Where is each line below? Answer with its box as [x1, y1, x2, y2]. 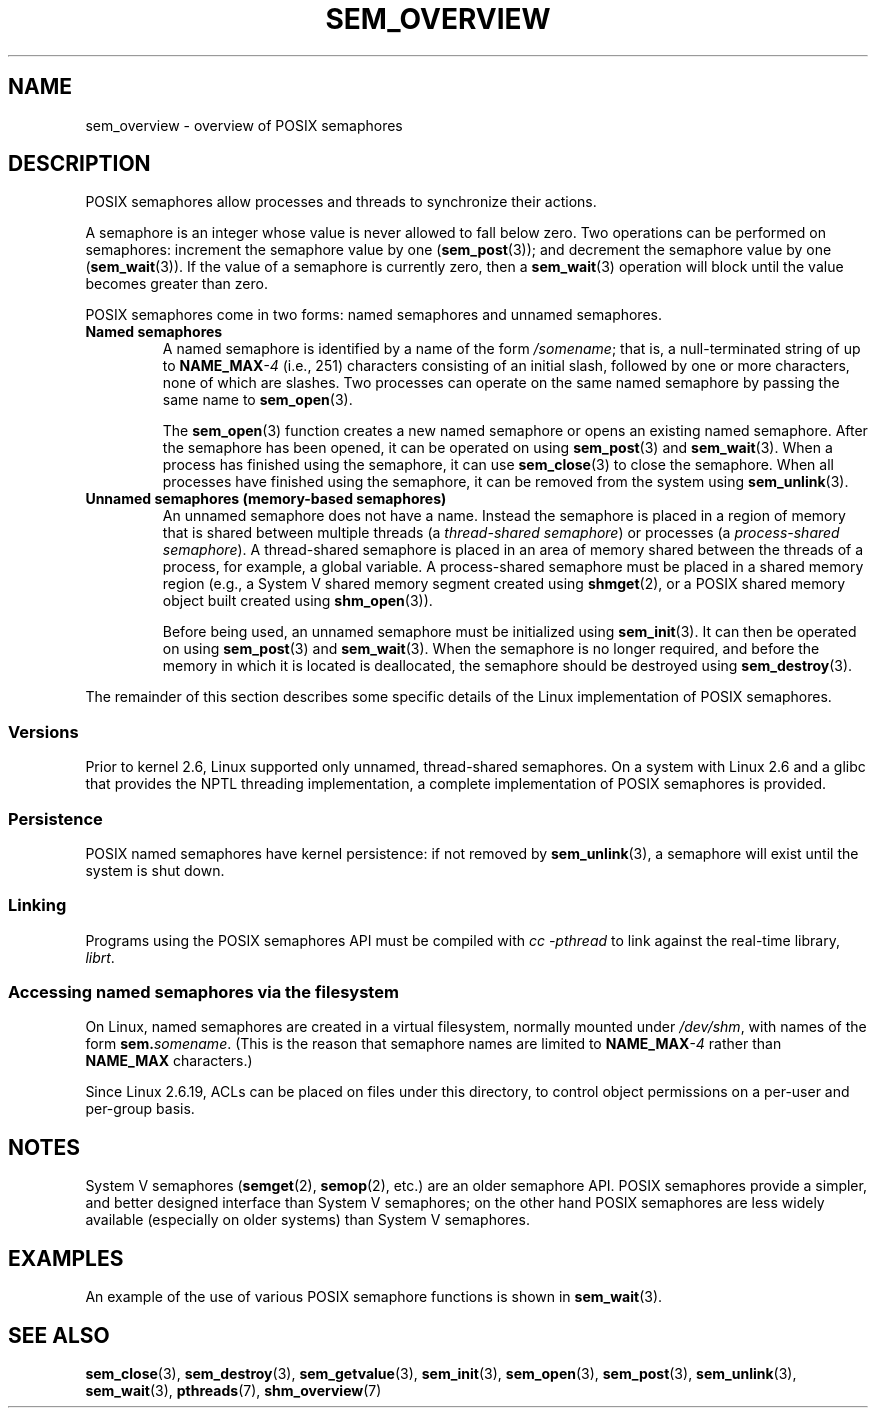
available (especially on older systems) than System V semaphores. [85, 1211, 530, 1229]
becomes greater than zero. [85, 275, 268, 293]
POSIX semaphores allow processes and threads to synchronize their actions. [85, 193, 597, 211]
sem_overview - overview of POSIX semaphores [85, 116, 403, 134]
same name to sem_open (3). [162, 391, 353, 409]
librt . [85, 948, 115, 966]
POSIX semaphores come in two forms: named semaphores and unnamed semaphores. [85, 306, 662, 324]
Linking [8, 895, 67, 916]
